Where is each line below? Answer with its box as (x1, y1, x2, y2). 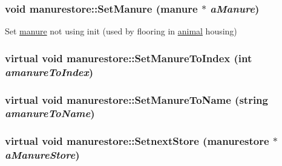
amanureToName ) (5, 106, 95, 121)
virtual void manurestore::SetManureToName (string (5, 92, 268, 107)
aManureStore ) (5, 147, 80, 162)
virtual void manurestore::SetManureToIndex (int (5, 50, 252, 65)
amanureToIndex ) (5, 64, 94, 79)
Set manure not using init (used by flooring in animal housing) (5, 25, 237, 37)
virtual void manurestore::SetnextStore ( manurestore (5, 133, 269, 148)
